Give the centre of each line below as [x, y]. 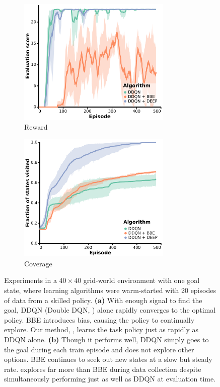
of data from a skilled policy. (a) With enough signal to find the [103, 300]
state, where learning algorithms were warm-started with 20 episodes [110, 290]
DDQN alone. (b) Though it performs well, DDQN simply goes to [106, 339]
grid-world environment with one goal [141, 280]
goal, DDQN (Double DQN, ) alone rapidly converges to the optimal [110, 310]
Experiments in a [30, 280]
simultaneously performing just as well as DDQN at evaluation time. [110, 379]
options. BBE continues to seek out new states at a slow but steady [108, 359]
